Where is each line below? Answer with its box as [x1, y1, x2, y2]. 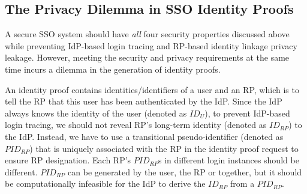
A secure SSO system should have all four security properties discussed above [5, 28, 290, 40]
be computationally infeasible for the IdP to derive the [5, 177, 206, 190]
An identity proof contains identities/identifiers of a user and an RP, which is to [5, 83, 299, 95]
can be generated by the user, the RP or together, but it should [68, 165, 302, 178]
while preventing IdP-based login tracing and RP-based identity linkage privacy [5, 39, 297, 52]
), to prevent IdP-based [204, 106, 290, 119]
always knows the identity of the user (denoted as [5, 106, 187, 119]
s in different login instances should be [158, 154, 299, 166]
